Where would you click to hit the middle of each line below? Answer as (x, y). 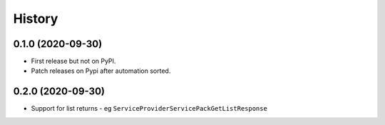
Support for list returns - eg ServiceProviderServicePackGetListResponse (149, 109)
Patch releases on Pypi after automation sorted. (101, 71)
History (36, 19)
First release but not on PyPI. (73, 61)
